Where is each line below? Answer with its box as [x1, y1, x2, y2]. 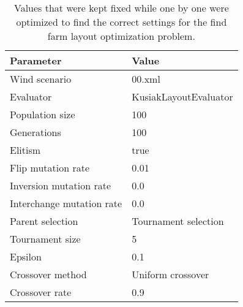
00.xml [132, 72, 160, 86]
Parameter [10, 53, 62, 67]
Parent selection [10, 214, 78, 228]
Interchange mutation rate [10, 196, 122, 210]
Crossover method [10, 267, 87, 281]
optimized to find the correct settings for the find [16, 15, 227, 29]
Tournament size [10, 232, 81, 246]
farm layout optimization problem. [47, 29, 195, 43]
